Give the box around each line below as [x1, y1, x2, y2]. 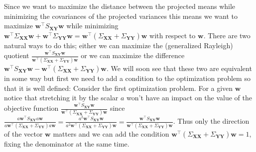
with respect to [149, 30, 196, 40]
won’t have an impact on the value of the [127, 92, 253, 103]
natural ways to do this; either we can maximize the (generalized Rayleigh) [4, 40, 233, 50]
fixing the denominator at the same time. [4, 138, 129, 149]
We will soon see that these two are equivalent [111, 63, 252, 73]
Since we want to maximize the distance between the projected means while [4, 1, 236, 11]
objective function [4, 103, 59, 113]
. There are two [203, 30, 251, 40]
